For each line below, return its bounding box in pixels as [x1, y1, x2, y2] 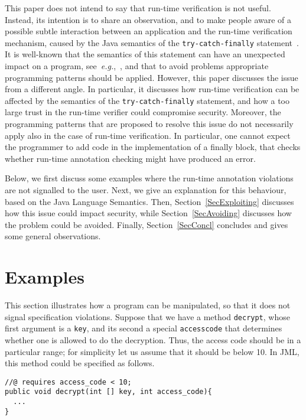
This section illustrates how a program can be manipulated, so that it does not [5, 299, 291, 311]
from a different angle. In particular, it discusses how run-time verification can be [5, 83, 300, 95]
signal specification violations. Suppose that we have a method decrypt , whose [5, 310, 290, 323]
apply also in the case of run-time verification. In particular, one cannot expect [5, 129, 291, 141]
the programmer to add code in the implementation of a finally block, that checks [5, 141, 301, 153]
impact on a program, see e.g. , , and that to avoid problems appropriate [5, 60, 269, 72]
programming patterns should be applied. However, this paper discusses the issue [5, 71, 298, 83]
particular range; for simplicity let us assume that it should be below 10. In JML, [5, 345, 300, 357]
